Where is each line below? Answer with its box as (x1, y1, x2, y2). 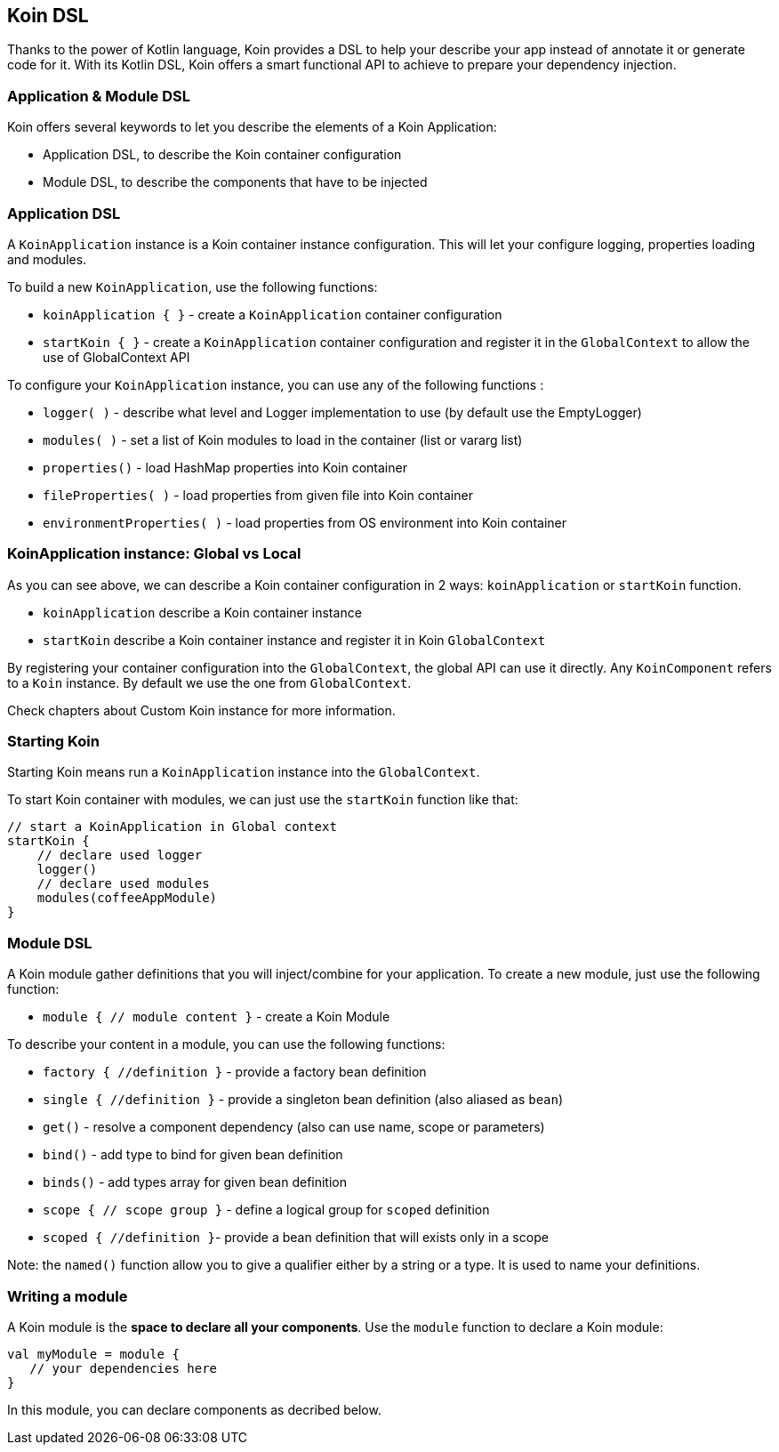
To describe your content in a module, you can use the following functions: (7, 1037, 446, 1053)
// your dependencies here (29, 1360, 218, 1375)
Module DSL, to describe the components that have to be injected (43, 174, 428, 190)
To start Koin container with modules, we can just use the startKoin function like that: (7, 792, 518, 808)
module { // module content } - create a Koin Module (43, 1009, 390, 1025)
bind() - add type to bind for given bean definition (43, 1147, 343, 1163)
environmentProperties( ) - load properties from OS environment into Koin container (43, 514, 566, 530)
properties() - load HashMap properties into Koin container (43, 459, 407, 475)
